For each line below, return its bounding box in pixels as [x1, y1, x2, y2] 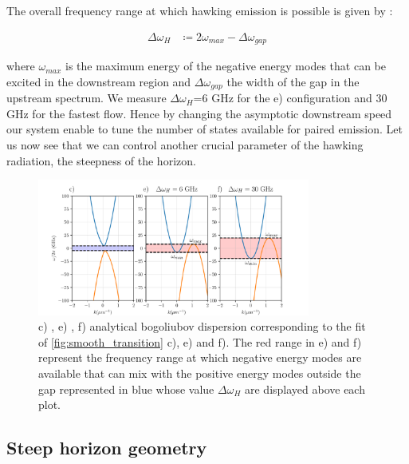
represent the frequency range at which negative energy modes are [38, 349, 362, 366]
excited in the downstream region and [6, 73, 191, 89]
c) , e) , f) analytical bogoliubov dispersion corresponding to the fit [38, 318, 366, 335]
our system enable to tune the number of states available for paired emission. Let [6, 121, 403, 137]
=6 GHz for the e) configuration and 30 [193, 89, 387, 106]
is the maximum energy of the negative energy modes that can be [65, 58, 386, 74]
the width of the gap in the [226, 73, 360, 89]
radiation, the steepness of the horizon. [6, 152, 196, 169]
